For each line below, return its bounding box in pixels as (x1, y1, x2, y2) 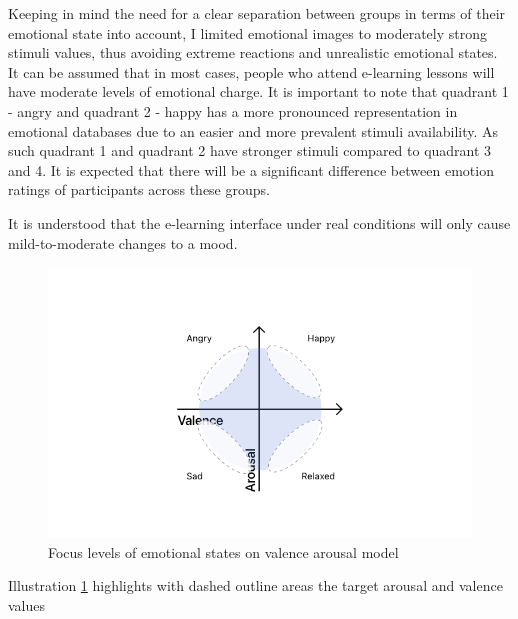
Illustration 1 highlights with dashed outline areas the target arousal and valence (8, 575, 503, 596)
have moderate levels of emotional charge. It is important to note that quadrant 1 (8, 81, 509, 102)
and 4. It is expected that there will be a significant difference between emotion (8, 159, 494, 180)
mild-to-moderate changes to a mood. (8, 232, 238, 253)
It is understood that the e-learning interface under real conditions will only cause (8, 212, 511, 233)
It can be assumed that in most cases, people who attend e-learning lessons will (8, 61, 495, 82)
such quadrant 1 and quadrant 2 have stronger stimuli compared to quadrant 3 (8, 140, 492, 161)
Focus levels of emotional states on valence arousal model (48, 541, 399, 562)
